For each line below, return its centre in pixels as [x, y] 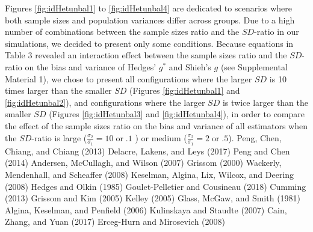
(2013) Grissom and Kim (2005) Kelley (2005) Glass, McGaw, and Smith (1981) [153, 198]
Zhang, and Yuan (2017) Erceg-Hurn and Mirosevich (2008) [115, 221]
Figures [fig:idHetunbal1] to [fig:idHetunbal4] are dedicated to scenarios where [149, 8]
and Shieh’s [190, 66]
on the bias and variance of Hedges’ [91, 66]
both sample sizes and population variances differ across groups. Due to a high [150, 20]
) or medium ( [161, 137]
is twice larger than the [265, 102]
